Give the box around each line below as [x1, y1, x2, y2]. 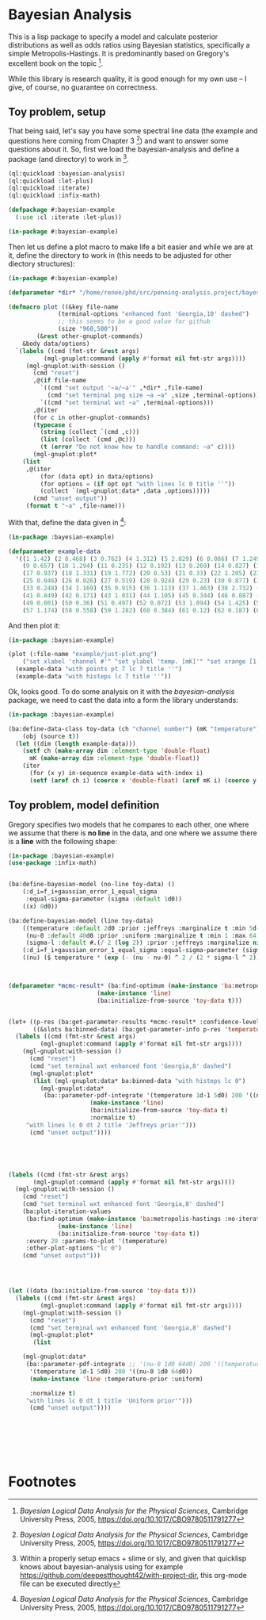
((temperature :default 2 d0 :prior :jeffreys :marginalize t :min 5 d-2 [22, 924, 264, 932]
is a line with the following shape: [8, 836, 117, 846]
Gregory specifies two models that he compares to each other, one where [8, 820, 249, 829]
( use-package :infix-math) [8, 859, 97, 867]
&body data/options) [22, 340, 90, 347]
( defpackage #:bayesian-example [8, 206, 115, 214]
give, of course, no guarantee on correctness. [8, 82, 158, 92]
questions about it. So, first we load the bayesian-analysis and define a [8, 144, 240, 154]
